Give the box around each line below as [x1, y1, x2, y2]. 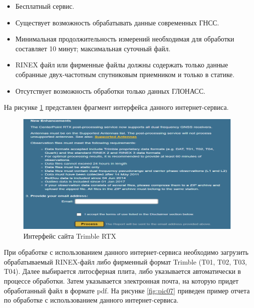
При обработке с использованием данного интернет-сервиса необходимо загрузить [4, 247, 249, 257]
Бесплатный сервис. [15, 1, 74, 11]
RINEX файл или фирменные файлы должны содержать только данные [15, 60, 228, 70]
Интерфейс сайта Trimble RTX [23, 230, 116, 241]
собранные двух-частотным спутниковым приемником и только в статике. [15, 69, 234, 79]
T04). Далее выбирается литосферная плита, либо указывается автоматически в [4, 266, 241, 276]
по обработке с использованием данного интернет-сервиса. [4, 295, 179, 305]
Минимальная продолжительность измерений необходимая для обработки [15, 34, 234, 44]
